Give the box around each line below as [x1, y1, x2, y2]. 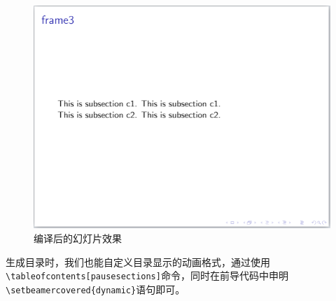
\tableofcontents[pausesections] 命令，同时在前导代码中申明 [6, 268, 288, 283]
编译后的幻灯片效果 [34, 231, 122, 246]
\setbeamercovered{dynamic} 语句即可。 [6, 281, 185, 296]
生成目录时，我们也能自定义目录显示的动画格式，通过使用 [6, 254, 270, 269]
